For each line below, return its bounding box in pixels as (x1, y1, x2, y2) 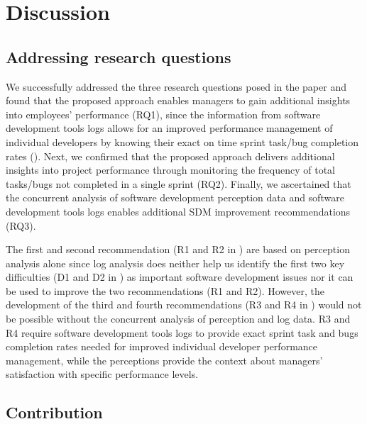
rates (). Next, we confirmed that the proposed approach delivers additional (6, 148, 335, 163)
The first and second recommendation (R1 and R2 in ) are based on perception (6, 242, 350, 257)
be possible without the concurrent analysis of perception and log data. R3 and (6, 311, 351, 326)
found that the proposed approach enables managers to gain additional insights (6, 93, 351, 108)
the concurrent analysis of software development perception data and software (6, 190, 344, 205)
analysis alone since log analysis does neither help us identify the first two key (6, 255, 345, 270)
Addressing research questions (6, 45, 231, 67)
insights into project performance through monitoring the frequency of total (6, 162, 336, 177)
